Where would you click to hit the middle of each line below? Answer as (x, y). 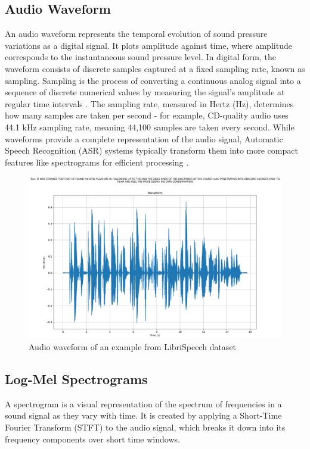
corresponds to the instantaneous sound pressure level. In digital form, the (140, 57)
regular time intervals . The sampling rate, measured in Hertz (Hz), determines (149, 103)
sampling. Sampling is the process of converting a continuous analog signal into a (153, 80)
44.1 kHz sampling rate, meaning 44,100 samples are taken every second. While (150, 127)
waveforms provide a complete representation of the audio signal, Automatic (144, 138)
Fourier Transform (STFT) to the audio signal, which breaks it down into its (145, 427)
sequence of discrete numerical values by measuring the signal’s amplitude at (145, 92)
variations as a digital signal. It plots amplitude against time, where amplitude (148, 45)
